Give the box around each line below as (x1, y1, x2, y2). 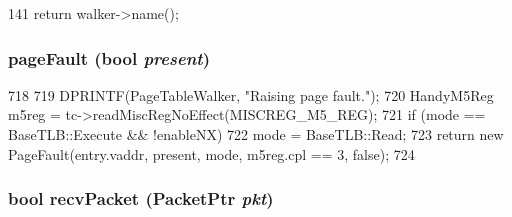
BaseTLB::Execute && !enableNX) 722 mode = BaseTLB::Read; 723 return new (8, 124, 504, 144)
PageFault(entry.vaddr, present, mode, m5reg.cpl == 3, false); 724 (8, 143, 415, 164)
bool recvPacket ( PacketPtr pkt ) (8, 186, 274, 211)
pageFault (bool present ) (8, 45, 210, 70)
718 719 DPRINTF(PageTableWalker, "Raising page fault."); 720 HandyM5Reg (8, 84, 494, 105)
